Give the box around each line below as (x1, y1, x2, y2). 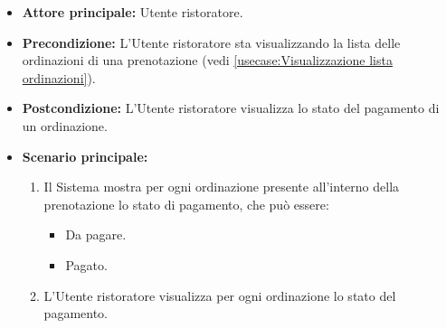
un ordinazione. (22, 116, 108, 135)
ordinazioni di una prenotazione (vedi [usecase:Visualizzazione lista (22, 51, 393, 70)
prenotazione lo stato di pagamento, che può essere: (43, 194, 329, 213)
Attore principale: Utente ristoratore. (22, 3, 243, 21)
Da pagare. (65, 225, 127, 244)
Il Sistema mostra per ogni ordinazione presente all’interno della (43, 177, 400, 196)
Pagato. (65, 255, 108, 274)
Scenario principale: (22, 146, 148, 165)
